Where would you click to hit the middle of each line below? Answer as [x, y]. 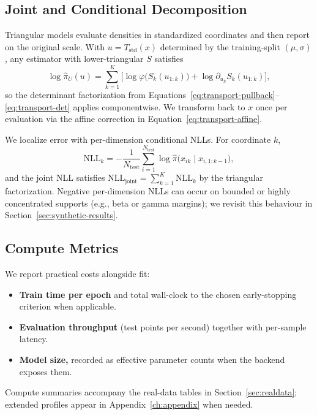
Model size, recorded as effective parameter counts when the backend [152, 359]
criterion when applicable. [68, 306]
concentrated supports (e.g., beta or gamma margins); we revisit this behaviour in [159, 203]
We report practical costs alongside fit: [77, 274]
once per [271, 106]
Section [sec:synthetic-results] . [62, 215]
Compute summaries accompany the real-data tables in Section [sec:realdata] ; [151, 392]
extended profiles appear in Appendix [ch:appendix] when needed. [129, 404]
